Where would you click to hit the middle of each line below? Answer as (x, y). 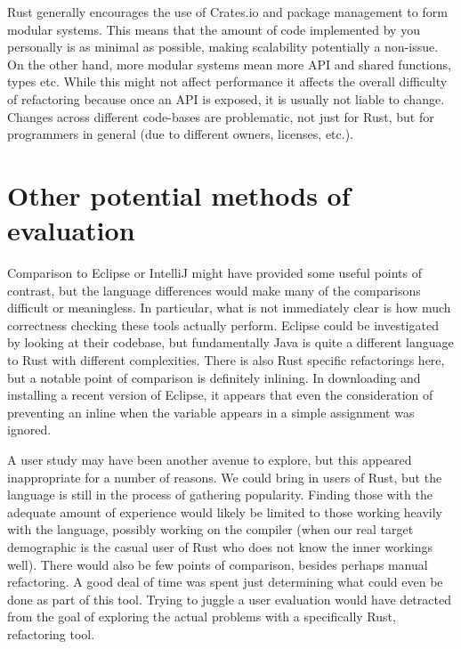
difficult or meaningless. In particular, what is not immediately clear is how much (229, 308)
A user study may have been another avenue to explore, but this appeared (210, 459)
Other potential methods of (179, 195)
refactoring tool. (51, 633)
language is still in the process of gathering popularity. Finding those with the (220, 495)
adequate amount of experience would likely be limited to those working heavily (225, 511)
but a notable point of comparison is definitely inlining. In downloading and (214, 377)
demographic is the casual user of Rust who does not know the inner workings (220, 546)
